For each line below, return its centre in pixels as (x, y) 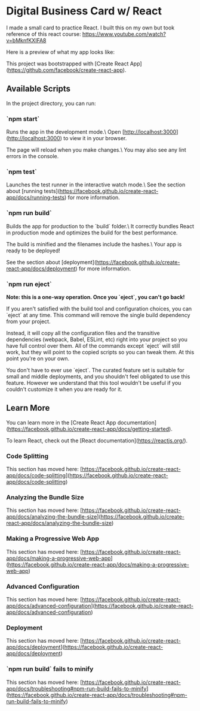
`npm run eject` (29, 284)
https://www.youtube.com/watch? (124, 34)
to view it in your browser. (95, 138)
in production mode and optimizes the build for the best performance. (92, 233)
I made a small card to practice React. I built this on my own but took (90, 28)
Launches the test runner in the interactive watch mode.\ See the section (96, 185)
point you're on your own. (38, 358)
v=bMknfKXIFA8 (26, 40)
